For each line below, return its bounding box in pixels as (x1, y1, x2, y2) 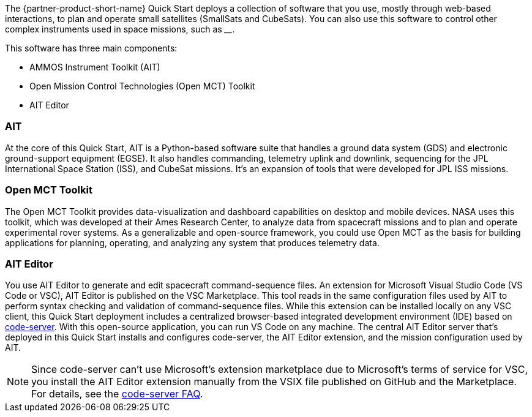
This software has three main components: (5, 43, 178, 53)
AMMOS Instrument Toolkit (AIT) (29, 62, 160, 72)
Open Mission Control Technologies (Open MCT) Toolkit (29, 81, 255, 91)
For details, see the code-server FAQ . (31, 388, 203, 400)
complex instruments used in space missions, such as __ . (5, 24, 235, 34)
